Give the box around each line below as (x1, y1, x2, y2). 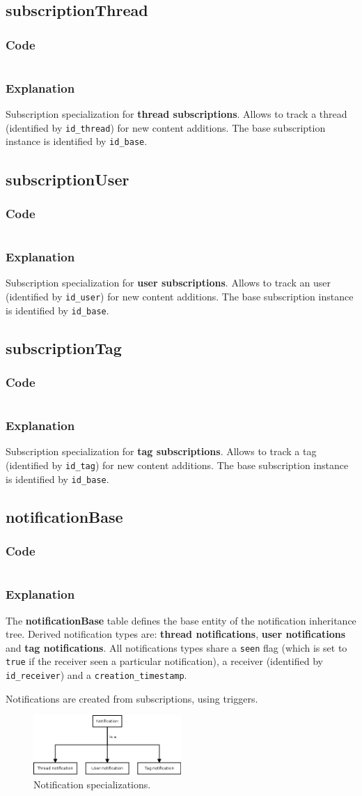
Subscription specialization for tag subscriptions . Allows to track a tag (6, 444, 317, 459)
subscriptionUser (6, 168, 129, 190)
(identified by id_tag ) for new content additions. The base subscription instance (6, 458, 349, 473)
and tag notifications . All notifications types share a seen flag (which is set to (6, 640, 347, 655)
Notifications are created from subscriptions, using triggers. (6, 691, 258, 705)
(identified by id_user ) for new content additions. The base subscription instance (6, 289, 354, 303)
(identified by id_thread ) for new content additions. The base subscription (6, 120, 326, 135)
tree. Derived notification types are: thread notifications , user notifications (6, 627, 346, 641)
